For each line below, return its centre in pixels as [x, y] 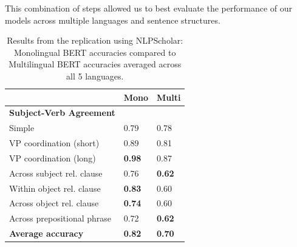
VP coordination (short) [54, 143]
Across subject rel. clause [56, 173]
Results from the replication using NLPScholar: [95, 40]
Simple [22, 128]
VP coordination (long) [53, 157]
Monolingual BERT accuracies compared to [95, 52]
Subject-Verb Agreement [62, 113]
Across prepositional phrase [60, 218]
